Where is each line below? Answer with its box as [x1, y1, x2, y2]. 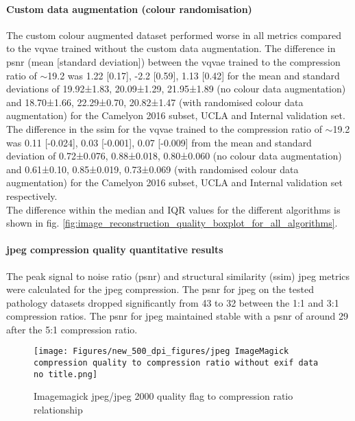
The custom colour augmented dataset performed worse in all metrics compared [6, 27, 341, 42]
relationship [34, 403, 83, 417]
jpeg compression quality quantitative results [6, 242, 223, 257]
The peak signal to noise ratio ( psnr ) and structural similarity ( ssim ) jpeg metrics [6, 268, 350, 283]
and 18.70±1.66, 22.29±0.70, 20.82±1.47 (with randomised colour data [6, 94, 304, 109]
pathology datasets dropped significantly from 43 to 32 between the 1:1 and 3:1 [6, 295, 339, 309]
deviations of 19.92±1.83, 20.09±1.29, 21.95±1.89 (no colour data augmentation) [6, 81, 346, 96]
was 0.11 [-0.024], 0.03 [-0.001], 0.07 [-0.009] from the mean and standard [6, 135, 312, 149]
